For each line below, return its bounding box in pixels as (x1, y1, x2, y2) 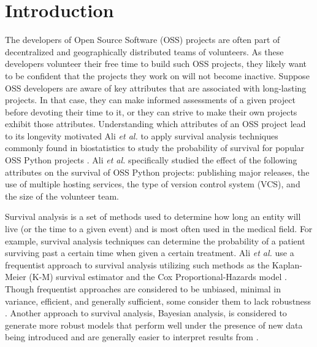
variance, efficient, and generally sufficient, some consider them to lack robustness (5, 294, 311, 307)
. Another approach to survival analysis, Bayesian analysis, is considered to (5, 306, 287, 319)
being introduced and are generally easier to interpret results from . (5, 330, 259, 343)
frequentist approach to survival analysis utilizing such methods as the (5, 258, 270, 271)
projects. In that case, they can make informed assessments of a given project (5, 93, 296, 106)
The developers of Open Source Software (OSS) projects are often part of (5, 33, 280, 46)
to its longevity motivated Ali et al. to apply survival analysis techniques (5, 129, 278, 142)
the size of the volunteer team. (5, 189, 119, 202)
